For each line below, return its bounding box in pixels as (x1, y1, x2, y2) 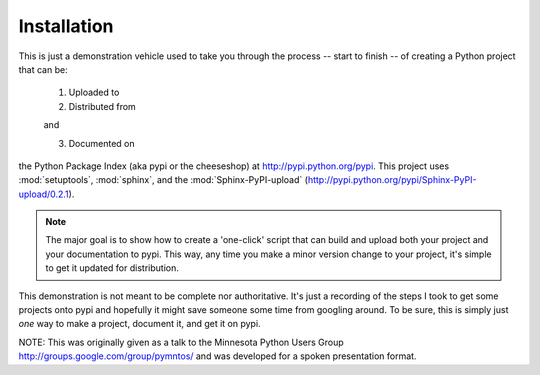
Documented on (68, 137, 135, 149)
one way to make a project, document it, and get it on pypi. (18, 318, 261, 330)
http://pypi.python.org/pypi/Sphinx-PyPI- (307, 174, 477, 186)
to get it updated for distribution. (45, 262, 179, 274)
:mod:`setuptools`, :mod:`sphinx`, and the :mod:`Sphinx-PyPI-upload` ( (18, 174, 309, 186)
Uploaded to (68, 86, 120, 99)
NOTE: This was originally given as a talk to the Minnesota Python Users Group (18, 336, 344, 348)
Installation (18, 15, 114, 37)
